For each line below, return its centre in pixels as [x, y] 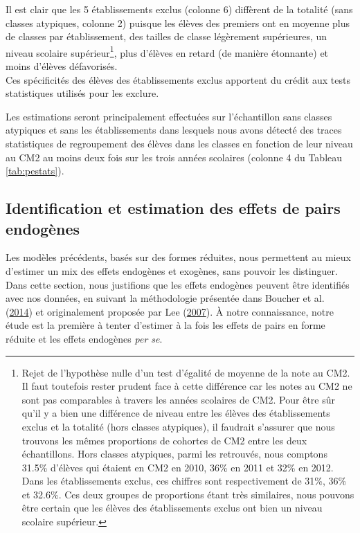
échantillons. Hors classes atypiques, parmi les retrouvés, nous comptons [174, 454]
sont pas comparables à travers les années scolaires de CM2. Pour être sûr [178, 399]
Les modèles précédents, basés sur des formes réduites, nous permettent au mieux [178, 257]
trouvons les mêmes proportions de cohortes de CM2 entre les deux [164, 440]
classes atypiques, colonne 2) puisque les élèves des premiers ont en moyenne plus [178, 22]
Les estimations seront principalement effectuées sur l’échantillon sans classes [169, 116]
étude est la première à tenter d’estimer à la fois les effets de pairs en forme [165, 325]
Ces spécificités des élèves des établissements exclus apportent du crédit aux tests [178, 79]
